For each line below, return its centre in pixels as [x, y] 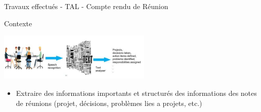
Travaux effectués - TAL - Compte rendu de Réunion [86, 6]
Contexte [18, 23]
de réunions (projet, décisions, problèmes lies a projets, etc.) [109, 103]
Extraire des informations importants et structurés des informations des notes [136, 93]
